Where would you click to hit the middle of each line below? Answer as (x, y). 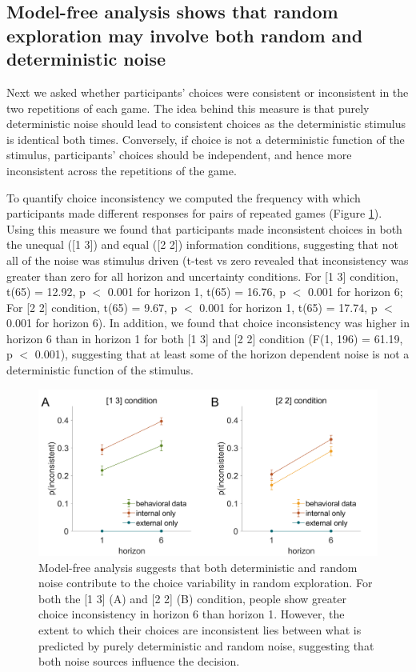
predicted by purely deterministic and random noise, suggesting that (206, 645)
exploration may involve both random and (185, 35)
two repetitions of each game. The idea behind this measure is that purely (188, 108)
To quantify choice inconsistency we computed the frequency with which (184, 197)
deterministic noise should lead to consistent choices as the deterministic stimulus (206, 124)
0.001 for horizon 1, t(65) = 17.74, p (288, 307)
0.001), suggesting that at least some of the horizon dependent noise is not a (222, 354)
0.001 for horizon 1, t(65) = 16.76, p (196, 292)
